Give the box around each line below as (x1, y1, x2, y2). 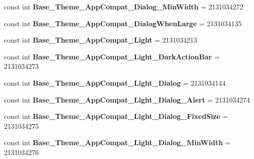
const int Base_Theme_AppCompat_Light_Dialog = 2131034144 (4, 77, 226, 88)
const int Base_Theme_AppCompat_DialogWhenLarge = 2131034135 (4, 18, 242, 28)
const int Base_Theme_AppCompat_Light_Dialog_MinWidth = (4, 137, 231, 148)
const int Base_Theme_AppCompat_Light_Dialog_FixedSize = (4, 111, 228, 121)
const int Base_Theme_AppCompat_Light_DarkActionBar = (4, 51, 220, 61)
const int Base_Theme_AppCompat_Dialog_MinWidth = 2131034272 (4, 1, 244, 11)
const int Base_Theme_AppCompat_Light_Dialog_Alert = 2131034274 (4, 94, 250, 105)
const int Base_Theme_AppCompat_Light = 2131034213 (4, 35, 197, 45)
